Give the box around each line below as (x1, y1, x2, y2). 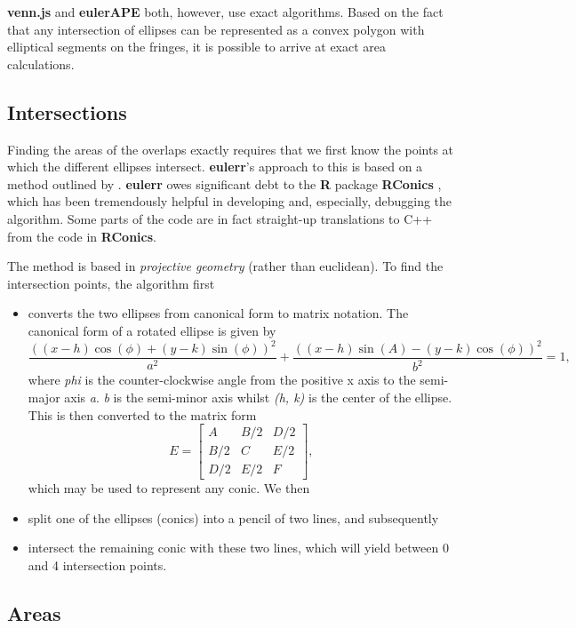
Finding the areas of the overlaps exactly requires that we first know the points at (7, 139, 454, 158)
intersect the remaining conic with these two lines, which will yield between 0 (28, 538, 449, 557)
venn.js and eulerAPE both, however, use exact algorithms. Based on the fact (7, 3, 444, 20)
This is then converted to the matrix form (28, 405, 257, 424)
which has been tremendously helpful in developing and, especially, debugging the (7, 192, 452, 211)
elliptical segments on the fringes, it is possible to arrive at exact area (7, 37, 387, 56)
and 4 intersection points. (28, 556, 167, 575)
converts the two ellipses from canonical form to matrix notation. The (28, 304, 409, 322)
